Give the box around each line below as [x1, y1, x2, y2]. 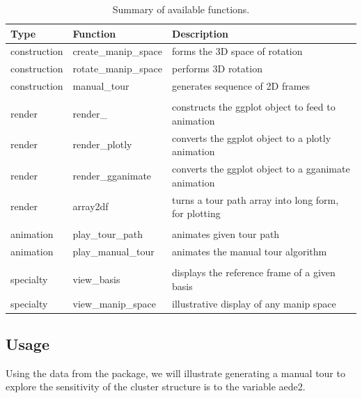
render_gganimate [72, 168, 152, 182]
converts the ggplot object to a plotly [172, 130, 331, 145]
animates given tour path [172, 227, 280, 241]
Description [172, 26, 229, 40]
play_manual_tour [72, 244, 155, 259]
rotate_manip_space [72, 61, 163, 76]
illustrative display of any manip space [172, 296, 336, 310]
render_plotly [72, 137, 132, 152]
